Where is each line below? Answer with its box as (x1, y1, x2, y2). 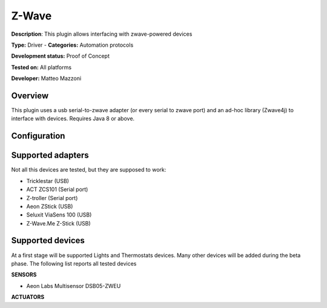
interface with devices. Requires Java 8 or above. (11, 115, 135, 122)
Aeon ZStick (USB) (26, 203, 73, 210)
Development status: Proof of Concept (11, 52, 110, 60)
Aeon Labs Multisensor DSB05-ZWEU (26, 282, 121, 289)
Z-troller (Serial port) (26, 194, 78, 201)
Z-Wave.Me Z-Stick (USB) (26, 219, 91, 227)
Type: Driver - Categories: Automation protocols (11, 41, 134, 49)
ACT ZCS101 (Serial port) (26, 186, 88, 193)
